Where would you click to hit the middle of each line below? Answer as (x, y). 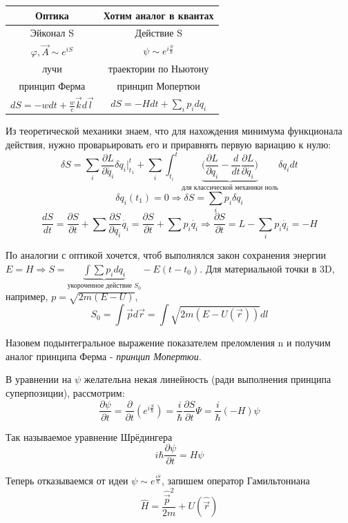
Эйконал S (52, 33)
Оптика (52, 15)
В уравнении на (39, 379)
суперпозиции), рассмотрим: (65, 392)
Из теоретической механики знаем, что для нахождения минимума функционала (174, 131)
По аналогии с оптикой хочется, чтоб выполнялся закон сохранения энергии (166, 255)
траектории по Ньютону (159, 69)
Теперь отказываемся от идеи (67, 481)
